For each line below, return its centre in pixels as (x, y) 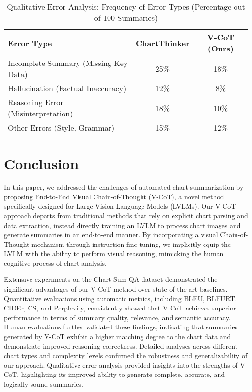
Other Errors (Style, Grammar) (61, 127)
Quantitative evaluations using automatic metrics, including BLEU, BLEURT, (120, 298)
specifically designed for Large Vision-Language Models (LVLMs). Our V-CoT (120, 206)
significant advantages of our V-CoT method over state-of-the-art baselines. (116, 289)
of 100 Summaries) (126, 18)
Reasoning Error (36, 102)
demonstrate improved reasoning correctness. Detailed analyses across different (121, 346)
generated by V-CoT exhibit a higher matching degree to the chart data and (118, 336)
